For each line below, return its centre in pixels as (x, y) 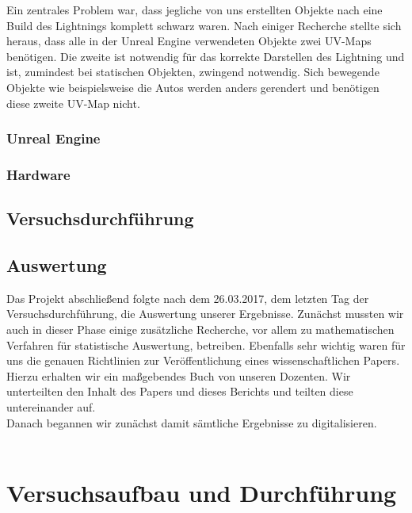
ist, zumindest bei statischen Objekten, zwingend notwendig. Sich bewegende (193, 72)
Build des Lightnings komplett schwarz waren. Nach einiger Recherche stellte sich (204, 25)
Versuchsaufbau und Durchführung (202, 492)
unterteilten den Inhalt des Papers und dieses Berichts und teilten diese (180, 391)
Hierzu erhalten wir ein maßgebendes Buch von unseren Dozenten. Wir (179, 375)
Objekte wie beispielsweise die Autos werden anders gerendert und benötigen (193, 87)
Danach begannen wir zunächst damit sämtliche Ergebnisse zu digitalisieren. (192, 422)
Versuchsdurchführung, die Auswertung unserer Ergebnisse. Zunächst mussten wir (205, 314)
